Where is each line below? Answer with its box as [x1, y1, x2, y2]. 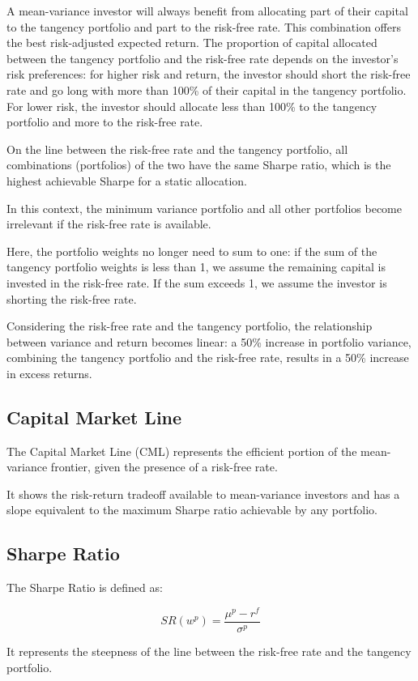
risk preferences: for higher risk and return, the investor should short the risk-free [6, 66, 411, 83]
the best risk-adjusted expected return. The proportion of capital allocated [6, 34, 377, 51]
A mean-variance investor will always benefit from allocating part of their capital [6, 2, 408, 19]
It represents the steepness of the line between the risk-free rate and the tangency [6, 642, 412, 659]
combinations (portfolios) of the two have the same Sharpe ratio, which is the [6, 156, 391, 173]
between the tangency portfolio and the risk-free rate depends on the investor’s [6, 49, 399, 66]
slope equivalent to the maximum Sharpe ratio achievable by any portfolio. [6, 501, 377, 518]
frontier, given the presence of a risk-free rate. [50, 458, 278, 475]
